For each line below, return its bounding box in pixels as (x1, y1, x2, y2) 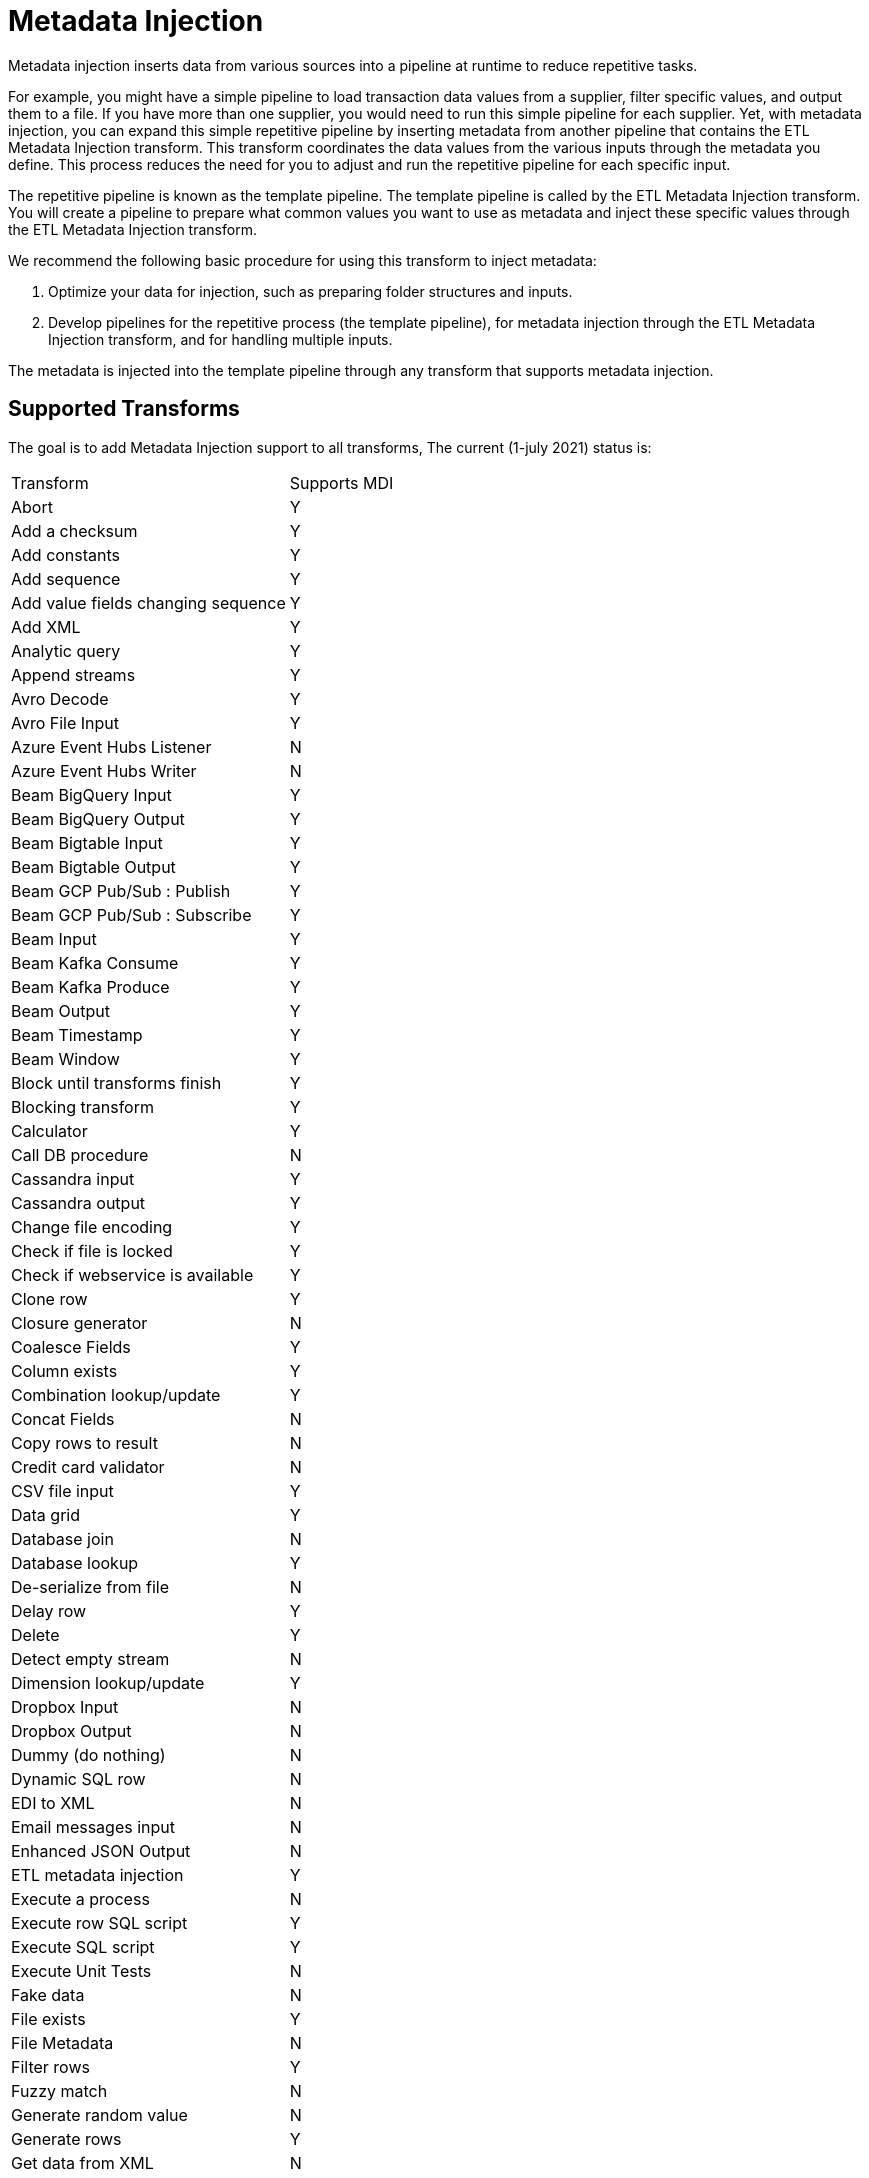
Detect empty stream (11, 1648, 170, 1669)
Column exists (11, 1360, 118, 1381)
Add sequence (11, 568, 121, 589)
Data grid (11, 1504, 80, 1525)
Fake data (11, 1984, 85, 2005)
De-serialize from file (11, 1576, 170, 1597)
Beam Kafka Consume (11, 952, 179, 973)
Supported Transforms (8, 396, 240, 422)
